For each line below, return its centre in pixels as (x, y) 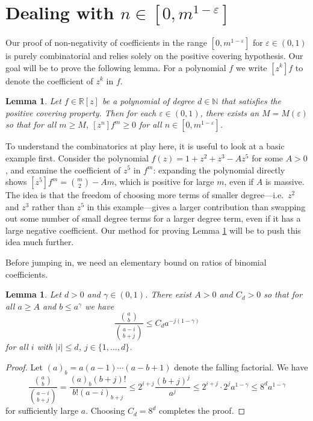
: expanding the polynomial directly (219, 170)
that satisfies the (251, 101)
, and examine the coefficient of (63, 170)
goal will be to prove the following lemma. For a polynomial (116, 67)
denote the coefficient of (49, 80)
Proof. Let (24, 366)
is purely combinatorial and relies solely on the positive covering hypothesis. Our (154, 55)
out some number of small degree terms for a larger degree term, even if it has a (153, 218)
